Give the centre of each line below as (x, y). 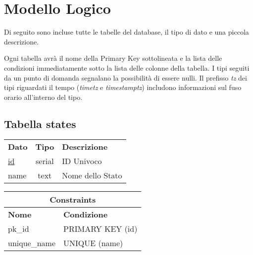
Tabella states (40, 123)
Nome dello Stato (92, 175)
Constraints (73, 200)
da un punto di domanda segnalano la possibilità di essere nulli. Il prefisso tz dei (126, 77)
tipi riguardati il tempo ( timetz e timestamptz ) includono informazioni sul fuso (123, 87)
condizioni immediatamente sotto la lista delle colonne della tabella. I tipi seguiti (127, 67)
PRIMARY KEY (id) (101, 229)
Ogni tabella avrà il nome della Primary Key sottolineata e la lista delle (113, 58)
